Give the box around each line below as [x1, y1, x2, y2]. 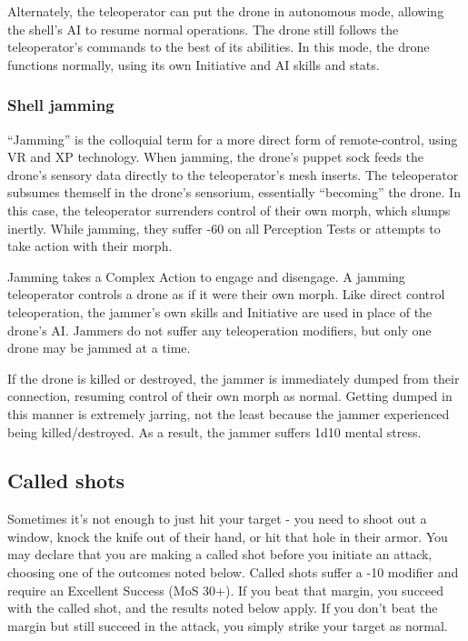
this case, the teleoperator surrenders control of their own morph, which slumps [7, 200, 451, 219]
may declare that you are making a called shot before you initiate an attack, [7, 545, 433, 564]
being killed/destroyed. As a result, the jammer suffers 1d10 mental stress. [7, 422, 422, 441]
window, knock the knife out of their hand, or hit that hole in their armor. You [7, 526, 448, 546]
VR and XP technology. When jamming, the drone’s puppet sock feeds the [7, 147, 424, 166]
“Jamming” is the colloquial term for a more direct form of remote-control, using [7, 129, 458, 148]
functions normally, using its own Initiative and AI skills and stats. [7, 55, 380, 74]
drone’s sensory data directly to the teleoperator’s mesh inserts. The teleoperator [7, 165, 459, 184]
